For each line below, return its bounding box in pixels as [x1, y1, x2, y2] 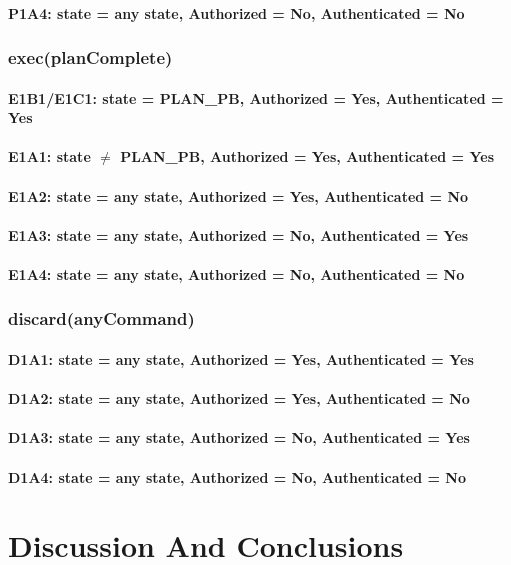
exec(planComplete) [8, 45, 173, 70]
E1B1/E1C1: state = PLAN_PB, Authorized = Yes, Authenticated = [8, 87, 504, 108]
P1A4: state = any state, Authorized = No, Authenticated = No [8, 2, 465, 23]
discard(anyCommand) [8, 306, 195, 331]
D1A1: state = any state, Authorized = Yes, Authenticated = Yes [8, 349, 474, 369]
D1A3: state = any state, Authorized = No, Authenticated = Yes [8, 427, 470, 448]
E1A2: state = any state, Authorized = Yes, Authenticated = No [8, 185, 469, 206]
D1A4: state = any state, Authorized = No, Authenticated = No [8, 466, 466, 487]
